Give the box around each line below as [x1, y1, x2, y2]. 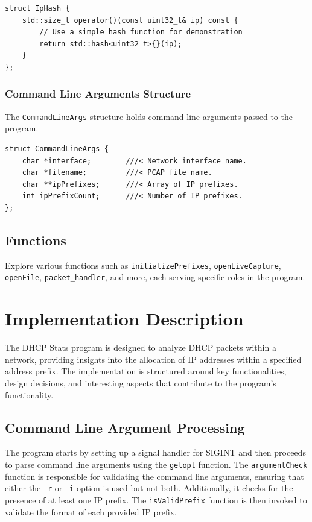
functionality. [5, 388, 54, 401]
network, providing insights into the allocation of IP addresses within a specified [5, 353, 302, 365]
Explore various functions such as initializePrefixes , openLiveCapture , [5, 259, 281, 271]
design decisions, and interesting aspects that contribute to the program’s [5, 377, 276, 389]
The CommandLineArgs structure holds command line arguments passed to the [5, 110, 293, 122]
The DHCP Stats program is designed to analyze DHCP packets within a [5, 341, 276, 354]
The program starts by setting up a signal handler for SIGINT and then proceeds [5, 446, 306, 459]
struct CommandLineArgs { [5, 145, 109, 154]
